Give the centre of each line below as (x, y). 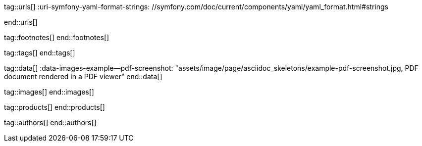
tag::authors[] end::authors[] (50, 122)
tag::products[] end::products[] (54, 107)
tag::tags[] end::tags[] (40, 53)
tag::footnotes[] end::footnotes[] (57, 37)
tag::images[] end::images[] (49, 92)
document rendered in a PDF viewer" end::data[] (83, 76)
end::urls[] (21, 22)
